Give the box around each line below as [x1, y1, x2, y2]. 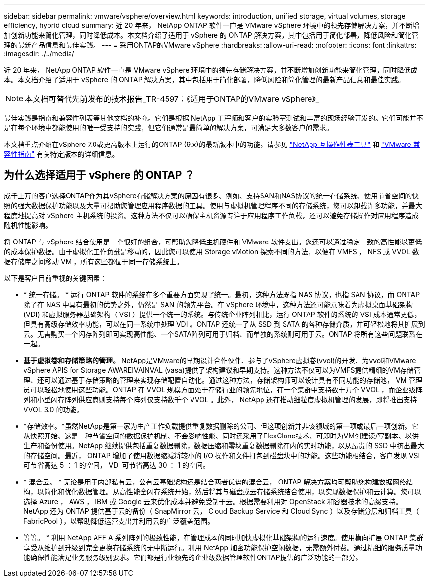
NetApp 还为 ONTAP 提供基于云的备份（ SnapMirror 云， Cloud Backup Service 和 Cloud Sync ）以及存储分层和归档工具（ [24, 507, 419, 515]
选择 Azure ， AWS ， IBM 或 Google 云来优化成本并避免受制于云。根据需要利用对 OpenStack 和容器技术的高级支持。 [24, 497, 403, 506]
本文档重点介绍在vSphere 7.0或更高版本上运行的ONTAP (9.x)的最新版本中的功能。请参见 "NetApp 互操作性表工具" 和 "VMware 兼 [4, 140, 420, 148]
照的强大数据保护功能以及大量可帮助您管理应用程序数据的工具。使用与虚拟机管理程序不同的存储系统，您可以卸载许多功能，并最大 [4, 201, 422, 210]
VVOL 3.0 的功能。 [24, 405, 84, 413]
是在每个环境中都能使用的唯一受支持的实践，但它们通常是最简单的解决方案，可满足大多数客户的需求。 [4, 123, 333, 132]
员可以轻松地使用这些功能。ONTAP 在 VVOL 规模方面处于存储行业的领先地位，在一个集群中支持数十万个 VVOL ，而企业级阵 [24, 385, 423, 394]
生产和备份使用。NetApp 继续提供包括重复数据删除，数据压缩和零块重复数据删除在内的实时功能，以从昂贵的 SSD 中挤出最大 [24, 441, 424, 450]
